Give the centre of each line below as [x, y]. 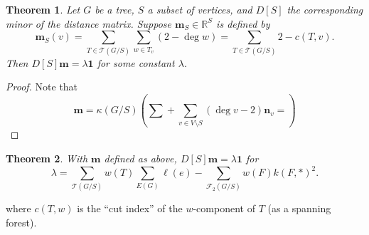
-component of [224, 208]
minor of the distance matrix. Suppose [89, 23]
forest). [21, 223]
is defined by [243, 23]
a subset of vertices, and [200, 9]
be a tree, [114, 9]
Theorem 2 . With [47, 158]
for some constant [136, 62]
